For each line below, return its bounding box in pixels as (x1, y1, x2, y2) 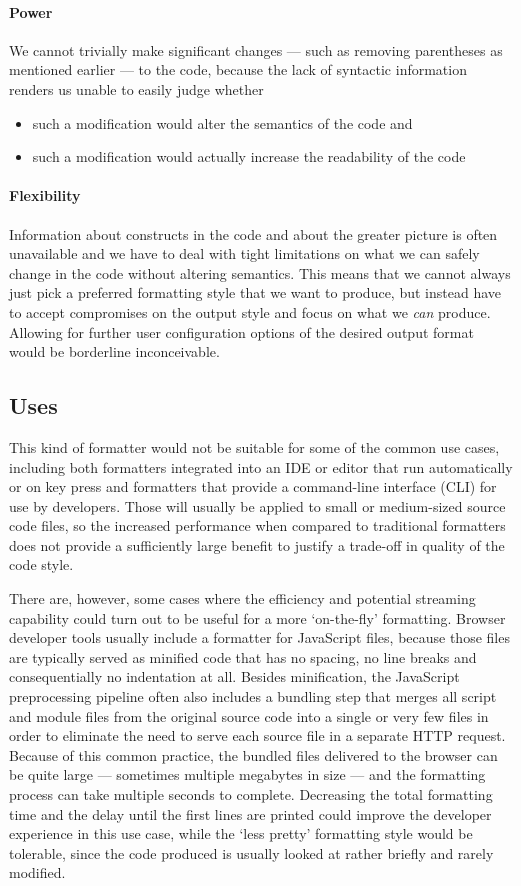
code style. (9, 554, 74, 575)
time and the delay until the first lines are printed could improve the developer (9, 803, 492, 824)
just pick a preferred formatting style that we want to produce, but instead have (9, 282, 501, 303)
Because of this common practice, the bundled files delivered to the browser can (9, 744, 498, 765)
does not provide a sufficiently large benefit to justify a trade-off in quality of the (9, 534, 505, 555)
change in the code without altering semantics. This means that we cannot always (9, 262, 511, 283)
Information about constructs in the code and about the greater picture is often (9, 223, 498, 244)
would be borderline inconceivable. (9, 341, 220, 362)
